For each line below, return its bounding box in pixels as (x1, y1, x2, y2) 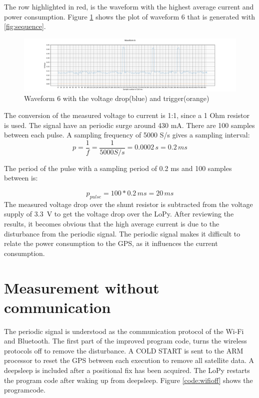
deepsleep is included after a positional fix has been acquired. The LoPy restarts (4, 365, 250, 375)
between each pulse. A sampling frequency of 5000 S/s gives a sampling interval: (4, 129, 250, 140)
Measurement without (4, 277, 159, 297)
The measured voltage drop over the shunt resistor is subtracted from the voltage (4, 198, 253, 209)
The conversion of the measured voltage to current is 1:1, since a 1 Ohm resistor (4, 109, 250, 120)
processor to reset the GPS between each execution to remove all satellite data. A (4, 355, 254, 365)
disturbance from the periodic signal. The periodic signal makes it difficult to (4, 228, 240, 238)
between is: (4, 172, 38, 183)
